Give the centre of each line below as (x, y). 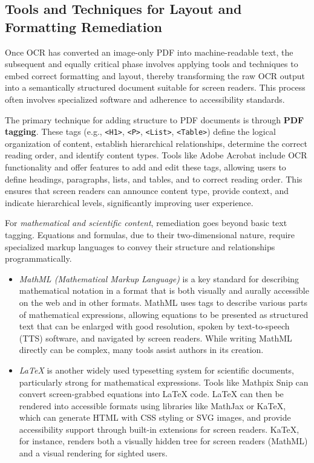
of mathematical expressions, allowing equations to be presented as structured (164, 314)
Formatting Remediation (83, 26)
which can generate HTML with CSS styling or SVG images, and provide (155, 417)
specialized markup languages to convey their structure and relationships (140, 246)
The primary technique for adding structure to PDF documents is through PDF (155, 119)
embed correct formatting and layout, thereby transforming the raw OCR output (155, 75)
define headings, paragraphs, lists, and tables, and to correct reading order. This (154, 179)
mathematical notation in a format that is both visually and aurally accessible (164, 290)
